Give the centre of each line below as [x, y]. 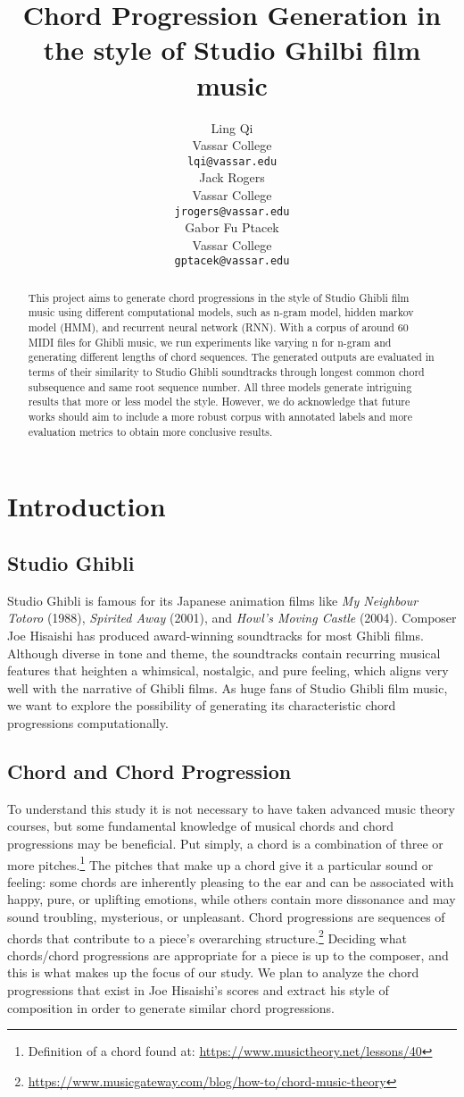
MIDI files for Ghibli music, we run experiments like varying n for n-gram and [210, 342]
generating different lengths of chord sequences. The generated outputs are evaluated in [231, 357]
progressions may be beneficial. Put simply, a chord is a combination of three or [225, 843]
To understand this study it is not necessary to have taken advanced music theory [231, 808]
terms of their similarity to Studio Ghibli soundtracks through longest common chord [226, 372]
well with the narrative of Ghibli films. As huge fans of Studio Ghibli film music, [228, 687]
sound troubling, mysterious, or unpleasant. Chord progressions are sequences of [226, 916]
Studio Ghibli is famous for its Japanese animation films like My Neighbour [213, 600]
